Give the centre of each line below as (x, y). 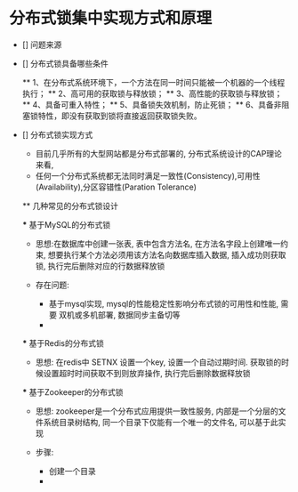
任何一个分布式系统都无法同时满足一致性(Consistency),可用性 (148, 175)
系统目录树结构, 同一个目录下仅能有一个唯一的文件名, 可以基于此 (161, 422)
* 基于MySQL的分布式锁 (66, 224)
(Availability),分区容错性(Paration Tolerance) (116, 187)
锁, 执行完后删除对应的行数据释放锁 (100, 266)
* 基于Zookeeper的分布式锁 (72, 391)
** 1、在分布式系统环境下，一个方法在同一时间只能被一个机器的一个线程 (153, 82)
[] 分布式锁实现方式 (57, 134)
